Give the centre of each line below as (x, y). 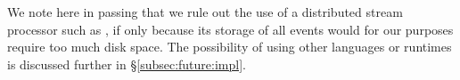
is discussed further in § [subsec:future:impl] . (127, 64)
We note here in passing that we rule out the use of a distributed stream (205, 12)
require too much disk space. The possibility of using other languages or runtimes (230, 47)
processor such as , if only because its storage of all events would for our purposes (230, 29)
